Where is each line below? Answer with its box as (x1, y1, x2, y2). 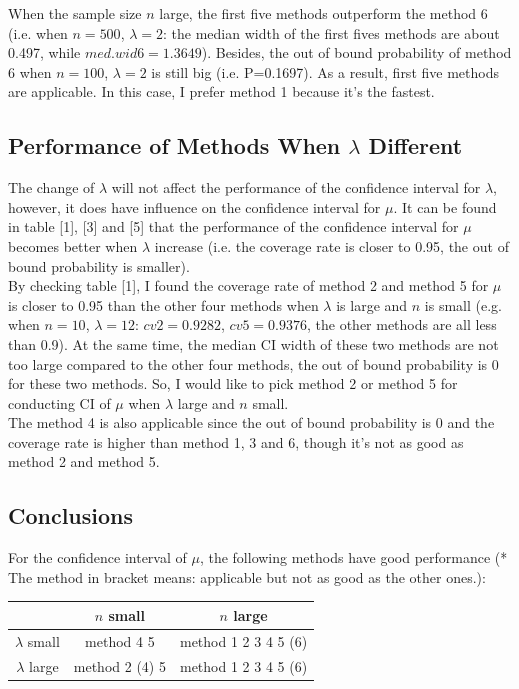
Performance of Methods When (8, 130, 341, 161)
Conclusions (8, 500, 134, 531)
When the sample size (8, 3, 142, 23)
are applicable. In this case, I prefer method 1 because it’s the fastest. (8, 81, 435, 102)
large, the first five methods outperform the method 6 (159, 3, 488, 23)
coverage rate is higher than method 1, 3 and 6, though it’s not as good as (8, 431, 464, 452)
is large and (336, 294, 408, 315)
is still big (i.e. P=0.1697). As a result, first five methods (151, 61, 499, 82)
